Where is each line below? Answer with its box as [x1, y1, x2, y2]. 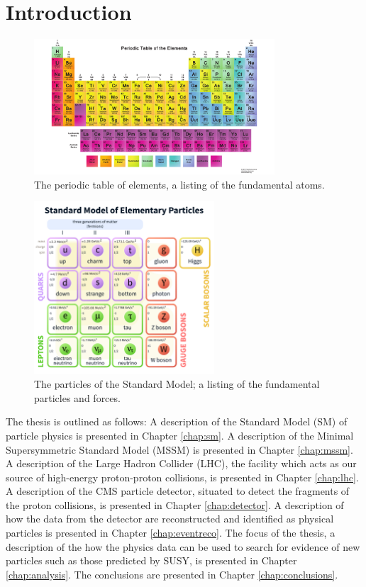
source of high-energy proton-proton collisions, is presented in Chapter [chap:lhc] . [6, 469, 359, 484]
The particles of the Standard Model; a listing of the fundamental [34, 376, 320, 391]
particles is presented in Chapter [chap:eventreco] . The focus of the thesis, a [6, 525, 335, 540]
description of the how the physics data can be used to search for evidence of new [6, 539, 360, 554]
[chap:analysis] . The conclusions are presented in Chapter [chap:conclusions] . [6, 566, 338, 581]
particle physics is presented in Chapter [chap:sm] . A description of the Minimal [6, 427, 354, 442]
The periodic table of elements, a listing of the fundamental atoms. [34, 177, 325, 191]
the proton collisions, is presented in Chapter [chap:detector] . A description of [6, 497, 344, 512]
